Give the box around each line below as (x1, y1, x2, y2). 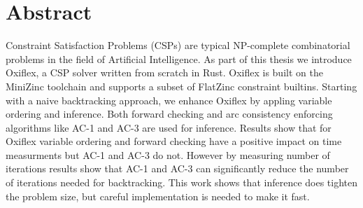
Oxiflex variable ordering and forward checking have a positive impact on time (6, 134, 342, 148)
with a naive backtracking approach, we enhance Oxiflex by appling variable (6, 92, 332, 107)
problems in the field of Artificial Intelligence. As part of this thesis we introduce (6, 51, 352, 66)
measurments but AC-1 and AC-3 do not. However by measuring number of (6, 147, 330, 162)
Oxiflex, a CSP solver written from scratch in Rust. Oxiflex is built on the (6, 65, 323, 80)
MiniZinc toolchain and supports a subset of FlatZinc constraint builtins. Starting (6, 78, 357, 93)
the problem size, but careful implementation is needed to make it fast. (6, 188, 310, 203)
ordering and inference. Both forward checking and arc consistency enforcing (6, 106, 333, 121)
